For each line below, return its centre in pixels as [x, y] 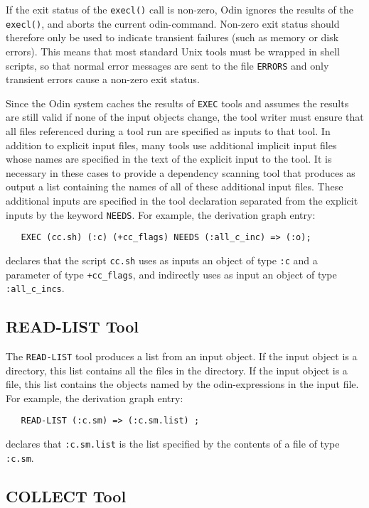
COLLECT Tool [66, 496]
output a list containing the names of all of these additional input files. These [175, 187]
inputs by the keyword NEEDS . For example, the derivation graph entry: [161, 214]
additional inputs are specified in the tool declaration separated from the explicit [182, 200]
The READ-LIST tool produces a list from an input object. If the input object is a [182, 356]
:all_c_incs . [35, 288]
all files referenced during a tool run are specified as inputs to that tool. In [168, 131]
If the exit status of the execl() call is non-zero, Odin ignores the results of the [180, 9]
